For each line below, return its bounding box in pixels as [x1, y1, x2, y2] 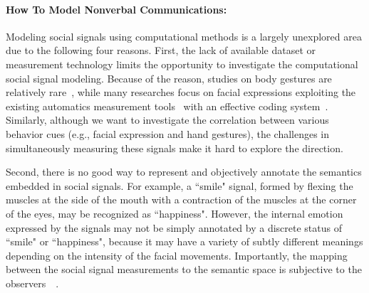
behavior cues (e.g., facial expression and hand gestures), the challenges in [6, 126, 330, 141]
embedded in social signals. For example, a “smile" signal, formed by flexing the [6, 178, 353, 193]
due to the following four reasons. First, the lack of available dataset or [6, 43, 316, 58]
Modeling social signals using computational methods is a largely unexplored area [6, 28, 362, 43]
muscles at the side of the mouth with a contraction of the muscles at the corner [6, 192, 357, 207]
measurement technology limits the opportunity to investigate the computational [6, 56, 358, 71]
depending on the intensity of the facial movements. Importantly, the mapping [6, 247, 348, 262]
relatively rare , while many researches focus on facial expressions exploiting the [6, 85, 356, 100]
